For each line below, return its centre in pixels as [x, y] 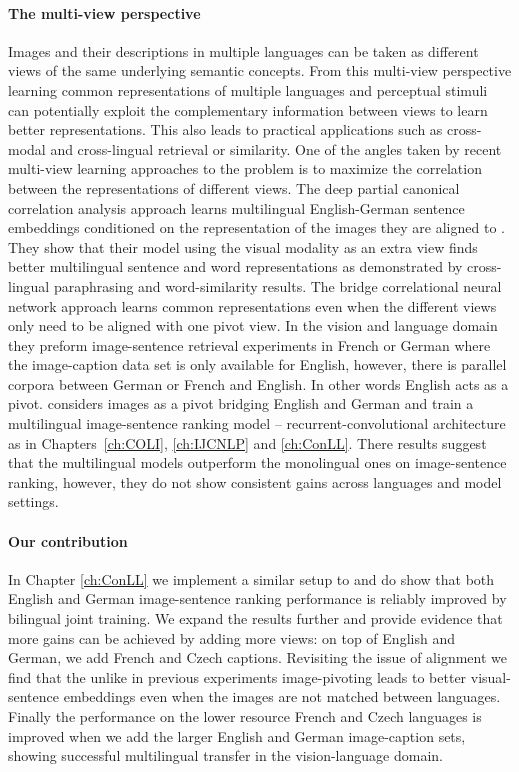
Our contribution [68, 540]
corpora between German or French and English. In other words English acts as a [258, 383]
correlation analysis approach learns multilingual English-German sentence [236, 207]
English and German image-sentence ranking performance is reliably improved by [257, 598]
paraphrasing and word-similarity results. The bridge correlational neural [277, 285]
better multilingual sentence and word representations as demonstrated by [235, 266]
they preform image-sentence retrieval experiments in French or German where [249, 344]
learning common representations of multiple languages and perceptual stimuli [248, 89]
